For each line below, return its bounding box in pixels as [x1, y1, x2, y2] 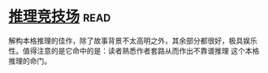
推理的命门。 [8, 56, 51, 66]
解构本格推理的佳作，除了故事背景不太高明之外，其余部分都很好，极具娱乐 [8, 36, 257, 45]
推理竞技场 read [8, 7, 111, 26]
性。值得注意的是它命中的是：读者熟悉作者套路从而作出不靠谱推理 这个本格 [8, 45, 260, 55]
